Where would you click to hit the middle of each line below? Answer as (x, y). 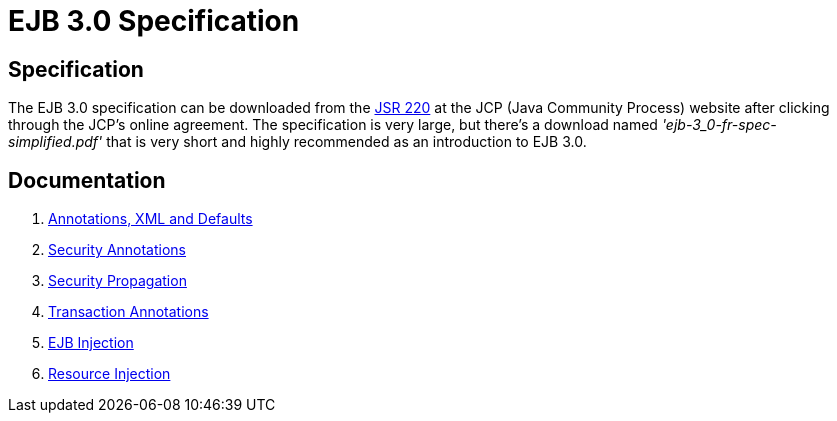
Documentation (87, 180)
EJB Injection (91, 343)
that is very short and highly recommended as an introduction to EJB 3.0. (346, 142)
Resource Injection (109, 374)
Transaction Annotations (128, 312)
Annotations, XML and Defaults (150, 219)
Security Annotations (117, 250)
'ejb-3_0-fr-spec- (719, 125)
